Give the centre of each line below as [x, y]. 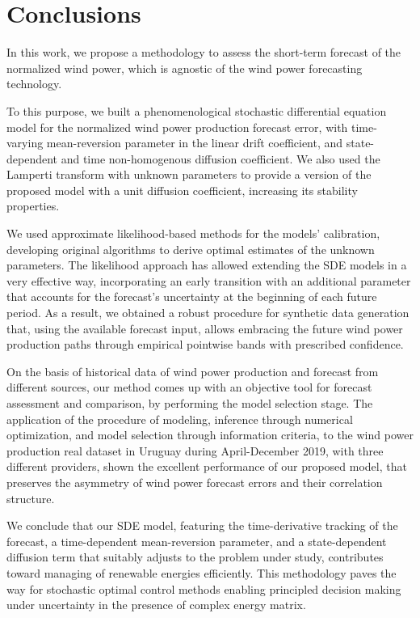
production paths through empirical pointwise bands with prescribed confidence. [205, 344]
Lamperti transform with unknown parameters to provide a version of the [189, 174]
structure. [31, 498]
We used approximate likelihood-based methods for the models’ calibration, [193, 233]
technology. [34, 84]
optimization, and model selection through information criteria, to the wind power [210, 435]
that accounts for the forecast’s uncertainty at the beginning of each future [192, 296]
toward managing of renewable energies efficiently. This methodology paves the [202, 572]
